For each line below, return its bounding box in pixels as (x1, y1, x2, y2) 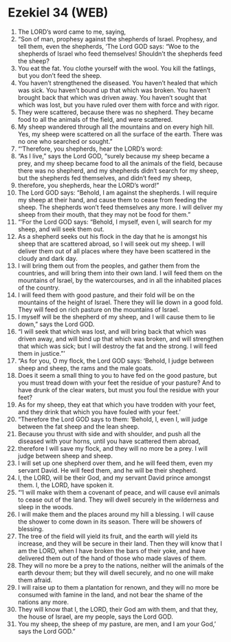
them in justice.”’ (17, 349, 65, 357)
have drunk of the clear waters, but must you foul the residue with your (17, 385, 219, 394)
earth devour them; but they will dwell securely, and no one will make (17, 568, 214, 577)
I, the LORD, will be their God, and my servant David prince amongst (17, 473, 211, 482)
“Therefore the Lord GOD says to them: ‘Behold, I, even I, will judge (17, 415, 208, 423)
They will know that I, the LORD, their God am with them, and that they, (17, 605, 219, 613)
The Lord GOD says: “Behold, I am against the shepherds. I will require (17, 188, 217, 197)
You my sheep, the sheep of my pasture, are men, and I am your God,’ (17, 619, 216, 628)
